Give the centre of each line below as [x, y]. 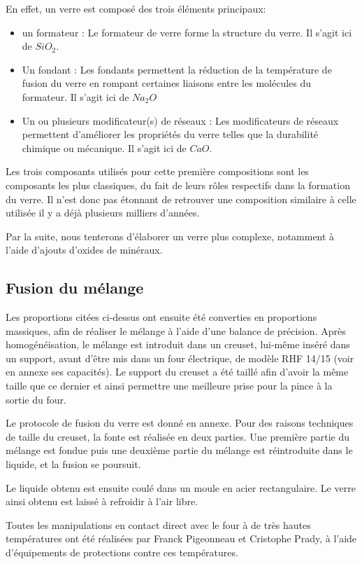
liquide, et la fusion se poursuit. [73, 464]
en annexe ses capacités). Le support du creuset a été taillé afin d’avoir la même [177, 372]
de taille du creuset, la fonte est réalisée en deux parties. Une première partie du [178, 436]
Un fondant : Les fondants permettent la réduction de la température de [177, 69]
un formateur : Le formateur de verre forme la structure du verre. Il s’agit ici [187, 32]
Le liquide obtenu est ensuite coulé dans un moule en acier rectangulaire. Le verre [181, 487]
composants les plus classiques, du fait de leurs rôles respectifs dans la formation [178, 185]
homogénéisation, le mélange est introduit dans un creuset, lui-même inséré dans [178, 344]
